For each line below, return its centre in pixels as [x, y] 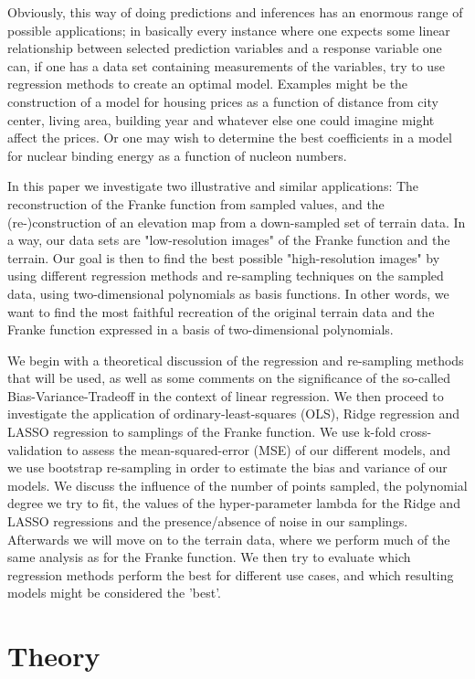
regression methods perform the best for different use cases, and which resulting [231, 574]
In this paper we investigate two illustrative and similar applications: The [213, 186]
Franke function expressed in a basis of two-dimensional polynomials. [201, 329]
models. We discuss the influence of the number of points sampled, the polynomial [237, 485]
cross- [416, 432]
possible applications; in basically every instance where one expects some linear [229, 30]
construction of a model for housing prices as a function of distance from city [223, 101]
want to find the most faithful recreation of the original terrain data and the [221, 311]
